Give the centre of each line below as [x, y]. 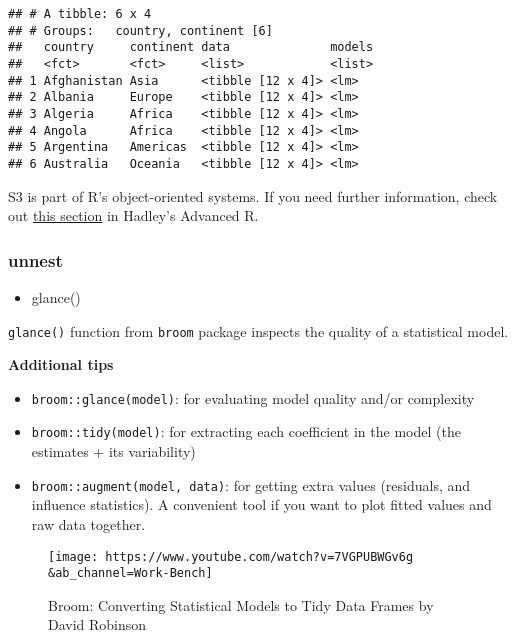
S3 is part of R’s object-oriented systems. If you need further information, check [253, 195]
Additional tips [61, 364]
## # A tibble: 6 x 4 [80, 14]
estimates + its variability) [113, 451]
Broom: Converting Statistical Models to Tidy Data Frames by [241, 604]
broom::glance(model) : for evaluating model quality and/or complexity [253, 397]
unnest [35, 259]
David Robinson [97, 624]
